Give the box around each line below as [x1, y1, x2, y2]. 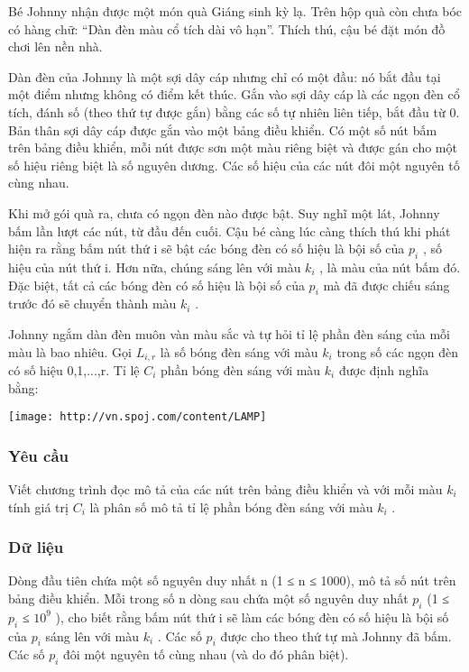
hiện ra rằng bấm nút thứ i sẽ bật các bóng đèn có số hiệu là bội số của [8, 239, 405, 258]
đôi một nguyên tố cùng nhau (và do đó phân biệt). [63, 645, 349, 664]
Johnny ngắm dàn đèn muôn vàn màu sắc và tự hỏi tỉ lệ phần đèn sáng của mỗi [8, 324, 450, 343]
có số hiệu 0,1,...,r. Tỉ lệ [8, 360, 140, 379]
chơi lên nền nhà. [8, 37, 103, 56]
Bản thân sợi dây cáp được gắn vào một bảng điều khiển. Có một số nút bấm [8, 120, 437, 139]
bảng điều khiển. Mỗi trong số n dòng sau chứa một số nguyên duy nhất [8, 589, 409, 608]
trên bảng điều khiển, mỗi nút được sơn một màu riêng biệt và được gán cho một [8, 138, 457, 157]
